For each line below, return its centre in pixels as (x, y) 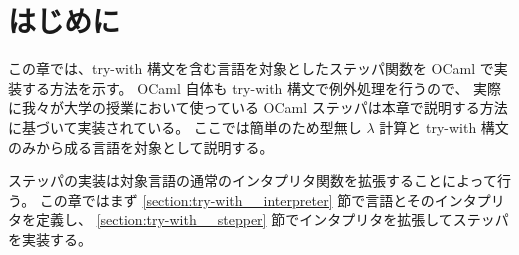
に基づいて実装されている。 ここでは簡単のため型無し (185, 126)
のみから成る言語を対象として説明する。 (141, 146)
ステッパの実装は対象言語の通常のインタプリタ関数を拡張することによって (252, 180)
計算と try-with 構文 (444, 126)
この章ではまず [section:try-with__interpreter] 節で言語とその (237, 199)
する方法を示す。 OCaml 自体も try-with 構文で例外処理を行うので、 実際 (261, 87)
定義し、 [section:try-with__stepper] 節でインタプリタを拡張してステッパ (272, 219)
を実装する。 (50, 238)
